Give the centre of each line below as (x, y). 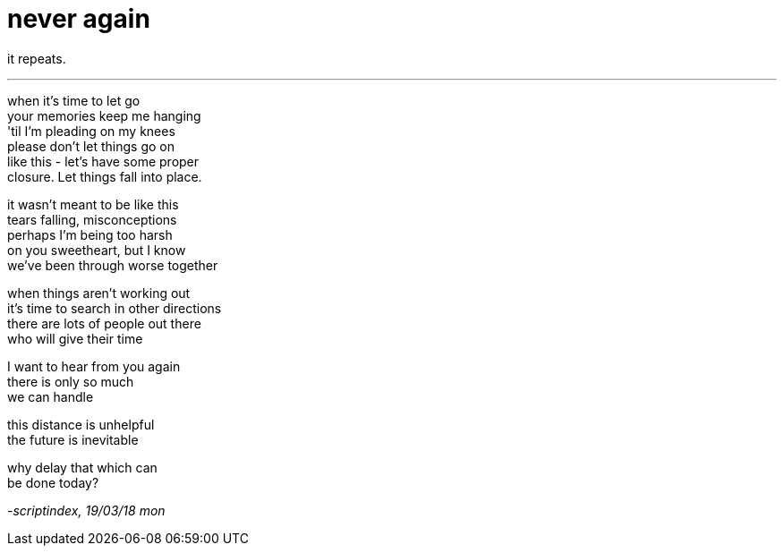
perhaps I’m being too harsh (90, 234)
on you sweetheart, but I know (97, 250)
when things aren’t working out (99, 293)
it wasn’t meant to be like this (93, 204)
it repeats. (37, 58)
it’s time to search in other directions (115, 308)
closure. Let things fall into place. (105, 176)
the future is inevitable (73, 439)
